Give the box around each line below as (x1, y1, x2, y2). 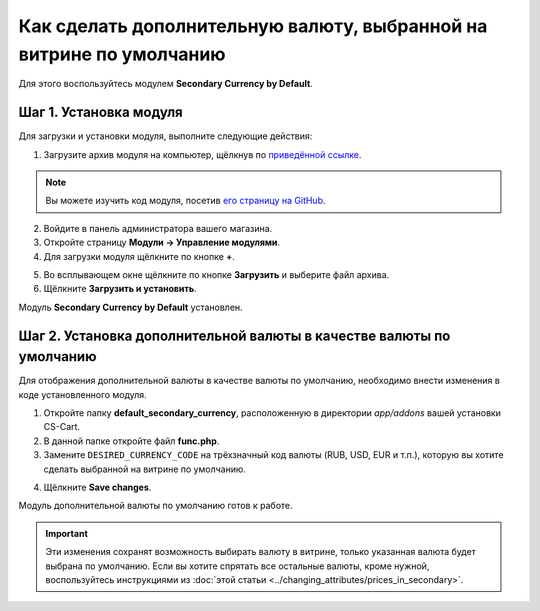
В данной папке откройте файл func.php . (43, 435, 220, 447)
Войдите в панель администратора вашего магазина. (43, 222, 273, 234)
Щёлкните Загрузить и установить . (43, 283, 197, 295)
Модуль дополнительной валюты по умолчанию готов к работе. (18, 500, 294, 512)
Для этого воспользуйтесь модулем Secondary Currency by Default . (18, 78, 314, 90)
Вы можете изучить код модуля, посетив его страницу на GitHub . (45, 195, 326, 207)
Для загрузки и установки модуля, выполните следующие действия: (18, 130, 313, 142)
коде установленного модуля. (18, 388, 147, 400)
